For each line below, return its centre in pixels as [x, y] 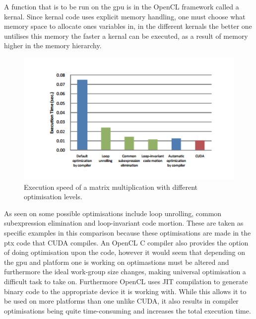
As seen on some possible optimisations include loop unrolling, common [113, 213]
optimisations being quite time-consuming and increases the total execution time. [128, 310]
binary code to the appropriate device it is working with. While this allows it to [125, 291]
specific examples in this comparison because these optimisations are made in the [128, 233]
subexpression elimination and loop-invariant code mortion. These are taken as [124, 223]
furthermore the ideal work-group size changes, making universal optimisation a [125, 272]
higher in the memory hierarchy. [53, 45]
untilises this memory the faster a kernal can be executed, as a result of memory [126, 36]
